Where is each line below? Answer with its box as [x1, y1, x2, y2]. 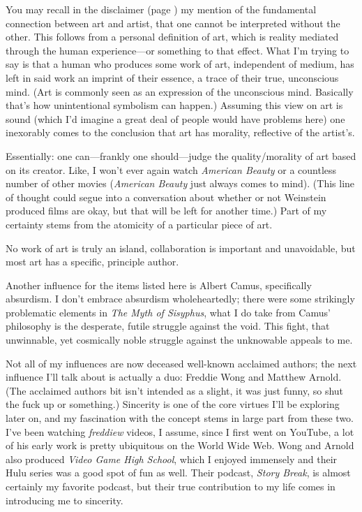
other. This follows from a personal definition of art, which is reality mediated [6, 29, 339, 44]
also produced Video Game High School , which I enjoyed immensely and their [6, 451, 338, 466]
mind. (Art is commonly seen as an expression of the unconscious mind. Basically [6, 84, 354, 98]
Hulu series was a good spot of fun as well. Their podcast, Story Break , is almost [6, 465, 351, 480]
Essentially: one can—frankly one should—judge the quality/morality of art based [6, 148, 356, 163]
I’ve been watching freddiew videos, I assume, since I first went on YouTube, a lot [6, 424, 354, 439]
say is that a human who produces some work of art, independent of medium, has [6, 57, 354, 71]
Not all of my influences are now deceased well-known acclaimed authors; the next [6, 356, 357, 370]
